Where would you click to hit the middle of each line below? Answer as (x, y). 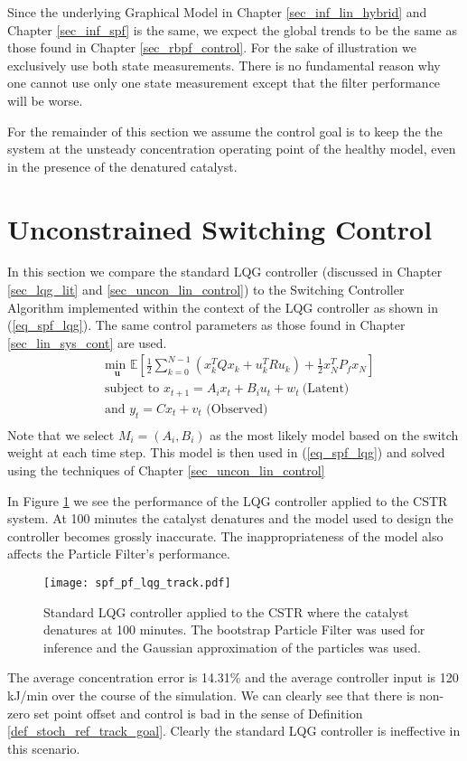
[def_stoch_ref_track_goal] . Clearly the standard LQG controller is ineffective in (234, 731)
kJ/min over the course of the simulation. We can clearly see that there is (211, 695)
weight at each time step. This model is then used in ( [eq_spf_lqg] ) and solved (226, 452)
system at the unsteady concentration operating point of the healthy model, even (232, 149)
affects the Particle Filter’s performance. (119, 554)
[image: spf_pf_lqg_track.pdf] (137, 582)
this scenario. (44, 748)
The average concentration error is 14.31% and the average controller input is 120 (233, 677)
